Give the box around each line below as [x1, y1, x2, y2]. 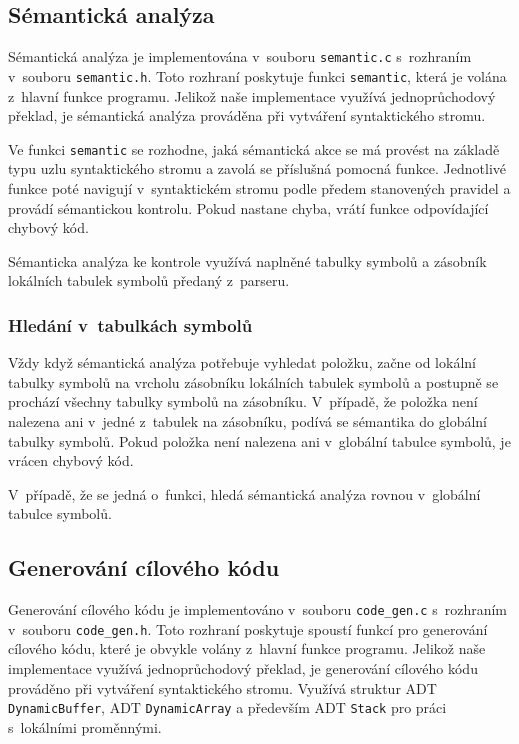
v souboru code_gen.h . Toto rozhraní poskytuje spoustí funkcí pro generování [8, 618, 488, 639]
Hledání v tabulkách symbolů [8, 312, 253, 337]
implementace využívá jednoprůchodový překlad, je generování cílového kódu [8, 658, 478, 678]
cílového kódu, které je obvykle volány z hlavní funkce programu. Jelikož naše [8, 638, 486, 659]
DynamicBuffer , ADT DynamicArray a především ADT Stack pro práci [8, 697, 447, 718]
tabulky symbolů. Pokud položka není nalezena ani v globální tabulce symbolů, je [8, 430, 511, 451]
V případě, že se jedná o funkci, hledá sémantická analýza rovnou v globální [8, 483, 481, 504]
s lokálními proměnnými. [8, 716, 162, 737]
